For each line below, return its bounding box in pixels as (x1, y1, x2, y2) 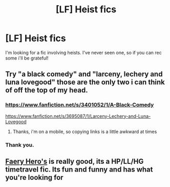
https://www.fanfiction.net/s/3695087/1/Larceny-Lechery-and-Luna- (5, 113, 151, 119)
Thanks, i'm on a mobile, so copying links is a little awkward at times (12, 128, 157, 135)
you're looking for (5, 173, 63, 182)
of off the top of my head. (5, 86, 88, 95)
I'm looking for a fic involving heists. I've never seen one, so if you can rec (5, 49, 162, 55)
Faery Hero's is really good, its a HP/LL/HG (5, 157, 144, 165)
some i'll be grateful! (5, 55, 49, 61)
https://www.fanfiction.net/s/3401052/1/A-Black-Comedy (5, 101, 154, 108)
